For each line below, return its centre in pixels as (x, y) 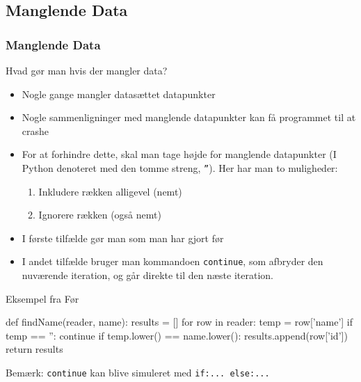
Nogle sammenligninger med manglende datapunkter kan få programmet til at (189, 117)
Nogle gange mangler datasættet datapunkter (119, 94)
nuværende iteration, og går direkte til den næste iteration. (147, 275)
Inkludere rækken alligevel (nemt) (110, 191)
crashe (35, 130)
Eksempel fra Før (42, 298)
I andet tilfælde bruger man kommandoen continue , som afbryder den (173, 261)
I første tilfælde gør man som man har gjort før (123, 238)
